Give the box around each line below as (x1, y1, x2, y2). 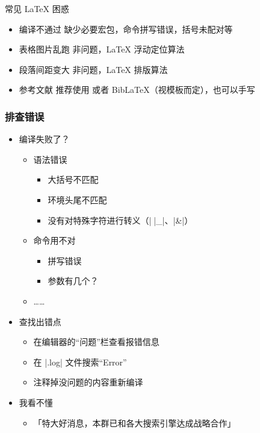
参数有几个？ (48, 274, 99, 287)
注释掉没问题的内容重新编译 (33, 376, 143, 388)
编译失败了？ (19, 133, 70, 145)
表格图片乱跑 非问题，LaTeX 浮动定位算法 (19, 43, 185, 55)
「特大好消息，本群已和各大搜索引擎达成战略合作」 (33, 416, 236, 429)
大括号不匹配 (48, 173, 99, 186)
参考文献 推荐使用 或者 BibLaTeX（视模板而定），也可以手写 (19, 83, 255, 96)
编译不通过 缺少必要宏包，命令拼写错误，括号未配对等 (19, 22, 233, 35)
